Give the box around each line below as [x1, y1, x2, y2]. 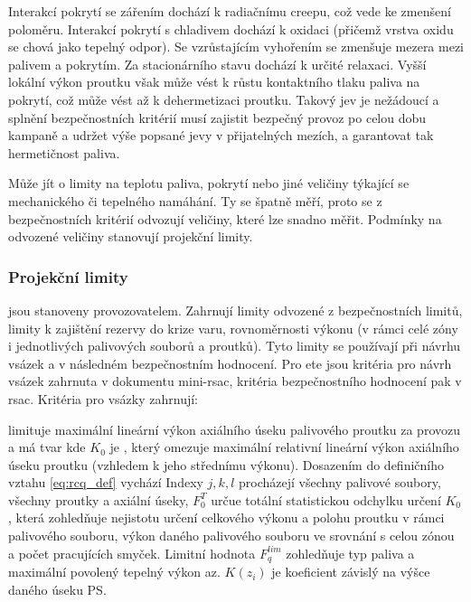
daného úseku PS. [8, 579, 107, 598]
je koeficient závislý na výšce [271, 562, 430, 581]
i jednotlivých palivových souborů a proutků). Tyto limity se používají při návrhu [8, 336, 461, 355]
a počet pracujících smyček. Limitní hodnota [8, 543, 256, 562]
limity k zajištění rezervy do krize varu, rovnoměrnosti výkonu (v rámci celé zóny [8, 318, 458, 337]
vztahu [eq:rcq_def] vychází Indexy [8, 473, 203, 492]
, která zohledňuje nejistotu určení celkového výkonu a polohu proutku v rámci [8, 508, 445, 527]
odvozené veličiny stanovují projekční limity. [8, 227, 253, 246]
